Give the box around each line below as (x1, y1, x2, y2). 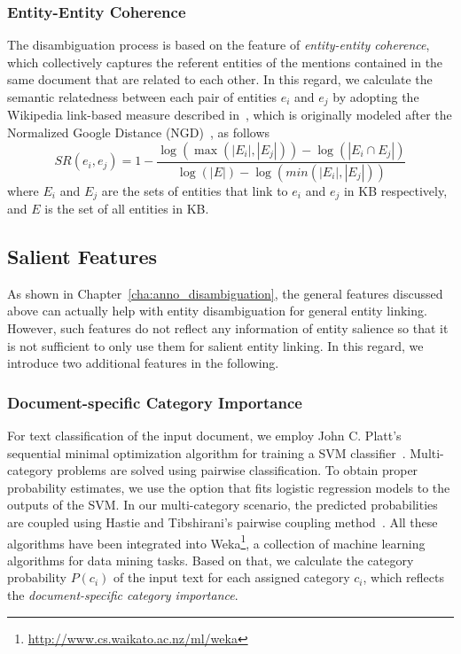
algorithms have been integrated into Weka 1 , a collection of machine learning (7, 531, 426, 552)
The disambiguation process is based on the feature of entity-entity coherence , (7, 35, 430, 54)
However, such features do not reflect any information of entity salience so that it (7, 318, 449, 337)
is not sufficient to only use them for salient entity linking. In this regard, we (7, 336, 424, 354)
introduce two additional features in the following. (7, 354, 279, 372)
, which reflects (363, 568, 445, 587)
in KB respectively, (343, 181, 448, 199)
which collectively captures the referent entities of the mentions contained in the (7, 52, 443, 71)
